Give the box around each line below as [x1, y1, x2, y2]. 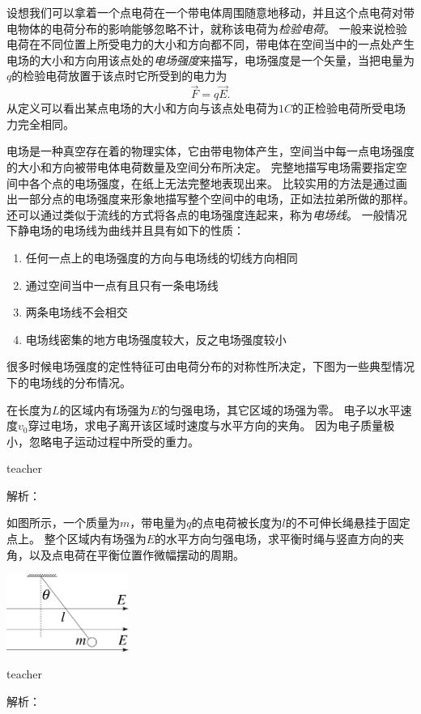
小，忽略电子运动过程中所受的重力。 [6, 432, 199, 449]
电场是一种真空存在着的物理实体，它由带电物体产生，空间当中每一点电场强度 [6, 142, 415, 159]
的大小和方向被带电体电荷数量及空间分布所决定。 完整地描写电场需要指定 [6, 158, 396, 175]
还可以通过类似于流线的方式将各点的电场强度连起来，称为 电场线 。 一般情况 [6, 206, 407, 223]
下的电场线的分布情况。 [6, 373, 131, 390]
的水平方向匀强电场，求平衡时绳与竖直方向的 [155, 530, 393, 547]
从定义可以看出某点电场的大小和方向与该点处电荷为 [6, 100, 279, 117]
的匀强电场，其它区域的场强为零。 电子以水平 [158, 401, 401, 418]
